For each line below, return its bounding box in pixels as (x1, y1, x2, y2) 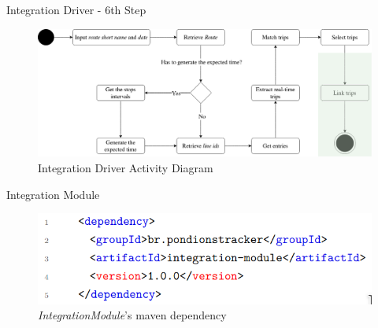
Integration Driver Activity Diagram (38, 159, 213, 175)
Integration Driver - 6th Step (6, 2, 146, 17)
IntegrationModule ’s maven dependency (38, 307, 227, 323)
